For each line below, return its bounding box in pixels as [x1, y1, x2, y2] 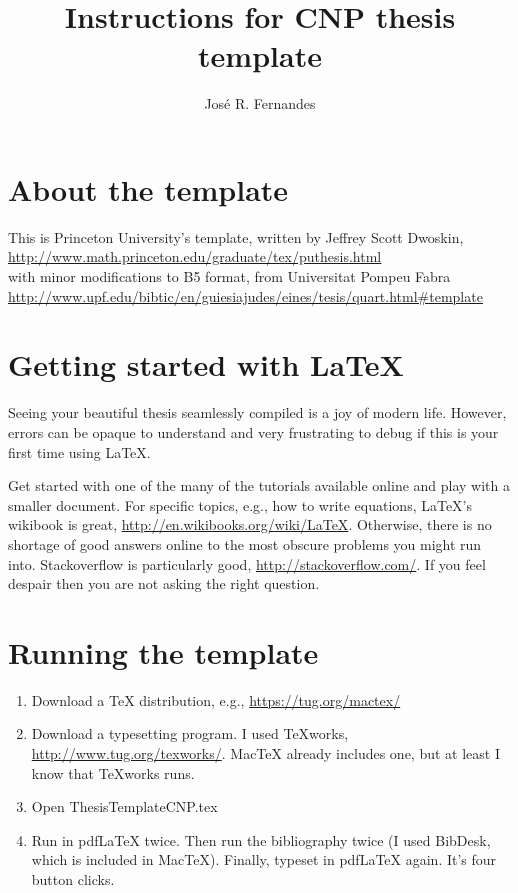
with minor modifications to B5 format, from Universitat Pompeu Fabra [8, 266, 451, 287]
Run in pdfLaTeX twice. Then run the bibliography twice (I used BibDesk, [31, 829, 491, 850]
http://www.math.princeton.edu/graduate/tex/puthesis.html [8, 246, 382, 267]
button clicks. [31, 868, 115, 889]
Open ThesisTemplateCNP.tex [31, 796, 218, 817]
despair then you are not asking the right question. [8, 573, 320, 594]
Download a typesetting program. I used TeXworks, [31, 723, 349, 744]
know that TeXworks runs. [31, 762, 195, 783]
